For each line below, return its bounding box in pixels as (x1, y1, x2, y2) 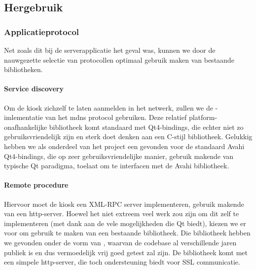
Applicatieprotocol (4, 25, 79, 38)
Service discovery (4, 83, 64, 94)
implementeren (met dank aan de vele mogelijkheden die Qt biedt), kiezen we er (4, 218, 246, 228)
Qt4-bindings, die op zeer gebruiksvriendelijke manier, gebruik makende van (4, 151, 234, 161)
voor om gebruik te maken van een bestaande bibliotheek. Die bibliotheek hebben (4, 228, 251, 238)
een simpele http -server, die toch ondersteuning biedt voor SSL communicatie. (4, 257, 240, 267)
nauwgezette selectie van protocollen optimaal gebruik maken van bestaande (4, 54, 234, 65)
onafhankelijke (4, 121, 47, 132)
